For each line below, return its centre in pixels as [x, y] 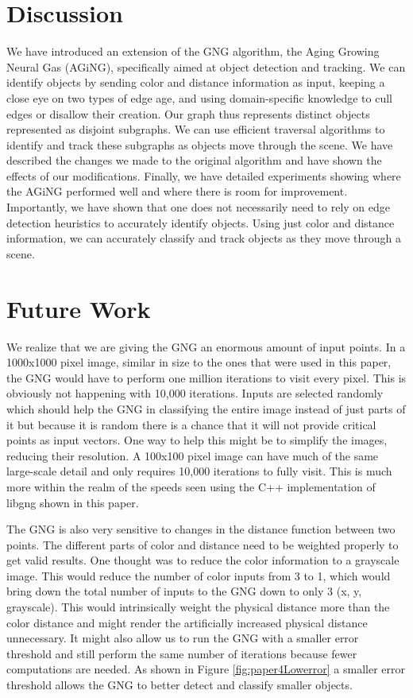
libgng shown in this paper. [73, 502]
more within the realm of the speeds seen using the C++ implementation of [191, 486]
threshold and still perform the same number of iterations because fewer [182, 653]
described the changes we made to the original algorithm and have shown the [194, 160]
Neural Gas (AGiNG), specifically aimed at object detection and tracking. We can [206, 66]
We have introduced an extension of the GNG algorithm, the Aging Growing [193, 51]
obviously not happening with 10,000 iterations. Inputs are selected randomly [195, 393]
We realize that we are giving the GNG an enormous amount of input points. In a [206, 346]
